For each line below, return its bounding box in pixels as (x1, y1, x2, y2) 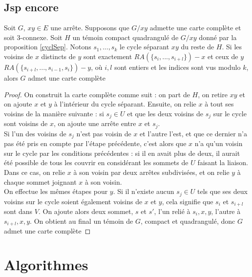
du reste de (181, 42, 214, 52)
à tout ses (205, 99, 234, 109)
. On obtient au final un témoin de (30, 215, 133, 226)
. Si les (222, 42, 242, 52)
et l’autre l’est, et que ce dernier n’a (140, 128, 248, 138)
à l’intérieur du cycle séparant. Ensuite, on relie (54, 99, 196, 109)
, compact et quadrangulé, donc (140, 215, 235, 226)
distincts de (41, 51, 76, 61)
